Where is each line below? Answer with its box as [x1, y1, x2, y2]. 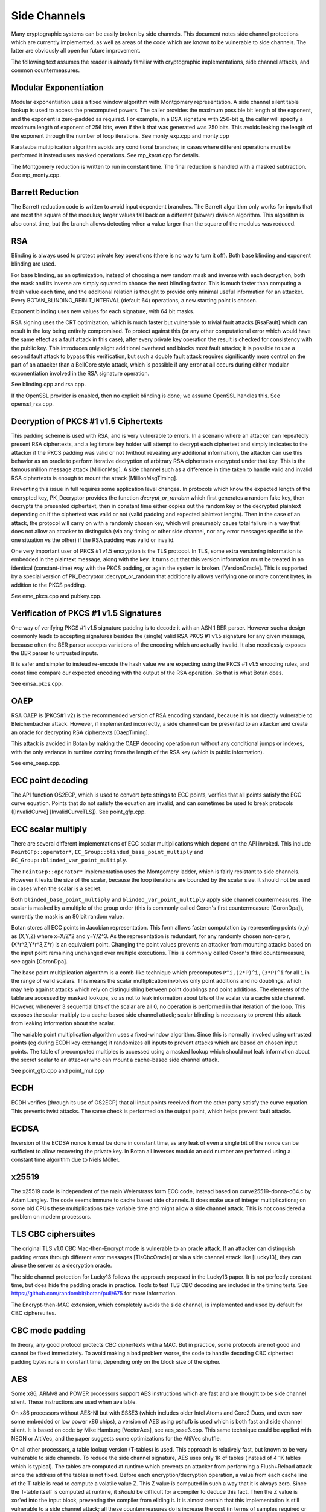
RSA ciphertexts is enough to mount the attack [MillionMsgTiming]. [11, 474, 178, 481]
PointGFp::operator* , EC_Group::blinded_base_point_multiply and [11, 849, 203, 856]
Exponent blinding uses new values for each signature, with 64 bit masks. [11, 308, 194, 315]
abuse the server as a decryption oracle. [11, 1262, 112, 1269]
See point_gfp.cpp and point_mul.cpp [11, 1067, 105, 1075]
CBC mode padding [11, 1325, 86, 1335]
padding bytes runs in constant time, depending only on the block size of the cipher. [11, 1358, 221, 1365]
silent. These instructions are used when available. [11, 1398, 137, 1406]
